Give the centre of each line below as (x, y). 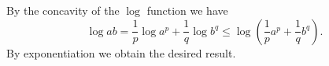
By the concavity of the (63, 10)
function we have (187, 10)
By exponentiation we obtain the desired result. (121, 52)
